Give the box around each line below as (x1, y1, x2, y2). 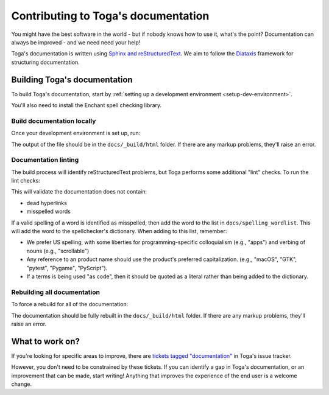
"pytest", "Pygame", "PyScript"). (26, 264, 108, 271)
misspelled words (26, 208, 71, 215)
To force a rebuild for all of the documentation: (11, 301, 129, 308)
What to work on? (11, 336, 80, 346)
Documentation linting (11, 156, 79, 164)
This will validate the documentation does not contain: (11, 188, 147, 195)
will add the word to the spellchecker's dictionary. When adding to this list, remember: (11, 228, 227, 235)
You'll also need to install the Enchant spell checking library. (11, 102, 162, 109)
